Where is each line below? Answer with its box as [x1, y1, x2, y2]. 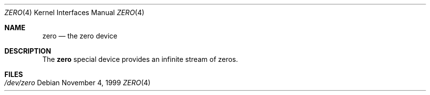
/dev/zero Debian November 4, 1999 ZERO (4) [4, 78, 151, 87]
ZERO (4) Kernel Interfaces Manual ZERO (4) [4, 8, 145, 17]
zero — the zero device [42, 32, 118, 40]
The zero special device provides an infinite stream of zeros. [42, 55, 238, 63]
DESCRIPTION [4, 47, 51, 55]
